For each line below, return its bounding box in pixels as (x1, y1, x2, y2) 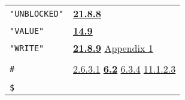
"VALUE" (10, 26, 44, 36)
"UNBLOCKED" (10, 8, 64, 18)
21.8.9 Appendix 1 (73, 41, 153, 55)
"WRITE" (10, 43, 44, 53)
